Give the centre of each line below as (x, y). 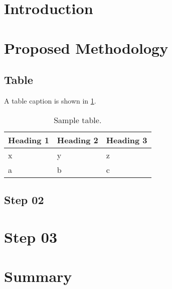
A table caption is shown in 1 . (50, 100)
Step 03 (31, 236)
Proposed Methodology (86, 47)
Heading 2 (77, 140)
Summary (38, 276)
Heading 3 (127, 140)
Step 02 (24, 199)
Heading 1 (29, 140)
